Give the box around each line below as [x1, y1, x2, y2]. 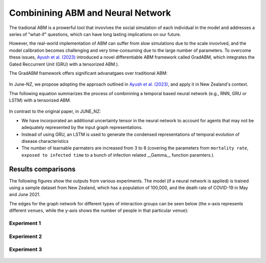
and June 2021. [9, 192, 40, 197]
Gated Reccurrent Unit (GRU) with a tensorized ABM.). [9, 61, 119, 67]
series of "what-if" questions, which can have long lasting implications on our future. [9, 31, 181, 37]
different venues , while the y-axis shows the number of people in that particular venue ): [9, 207, 189, 214]
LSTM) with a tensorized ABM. [9, 98, 71, 103]
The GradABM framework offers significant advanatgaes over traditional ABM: [9, 70, 167, 76]
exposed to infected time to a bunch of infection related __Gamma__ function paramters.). [21, 152, 215, 158]
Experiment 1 [9, 220, 41, 227]
